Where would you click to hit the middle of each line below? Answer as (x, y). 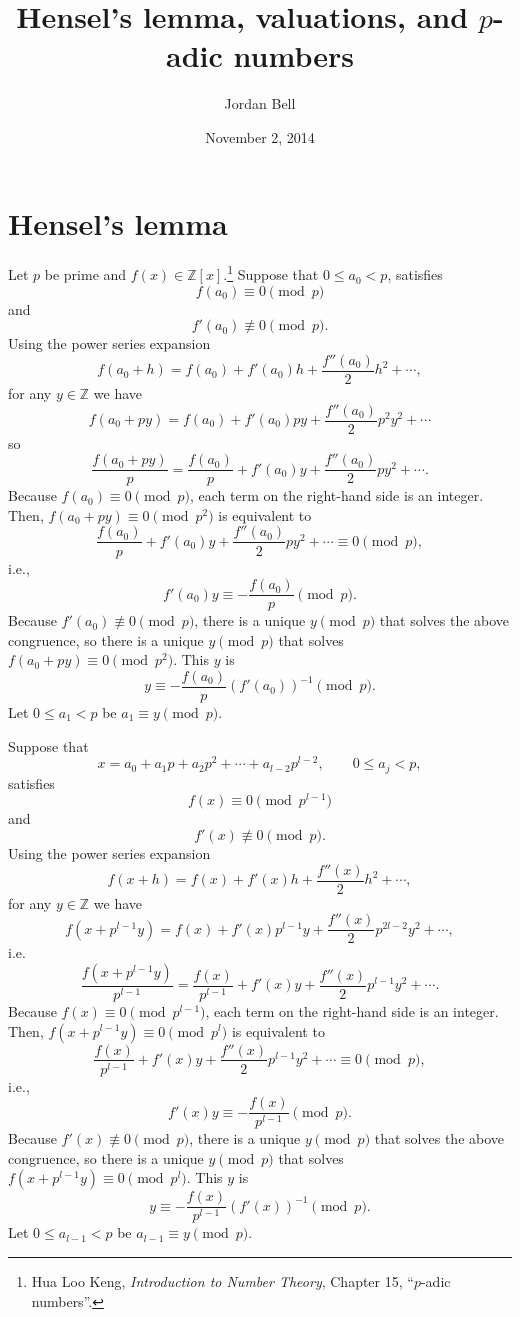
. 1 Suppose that (271, 273)
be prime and (85, 274)
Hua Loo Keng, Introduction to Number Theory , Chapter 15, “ (222, 1281)
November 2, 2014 (260, 136)
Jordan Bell (260, 103)
